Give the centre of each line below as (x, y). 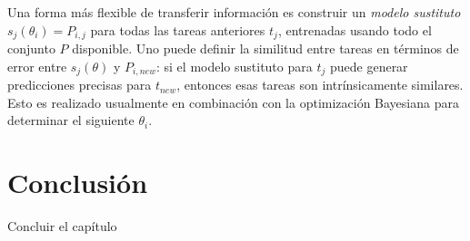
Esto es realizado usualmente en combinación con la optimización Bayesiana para (233, 102)
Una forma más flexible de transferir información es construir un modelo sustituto (234, 12)
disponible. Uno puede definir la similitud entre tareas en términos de (265, 48)
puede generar (369, 66)
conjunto (31, 48)
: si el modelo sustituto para (234, 66)
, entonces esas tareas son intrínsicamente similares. (320, 85)
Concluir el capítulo (62, 226)
